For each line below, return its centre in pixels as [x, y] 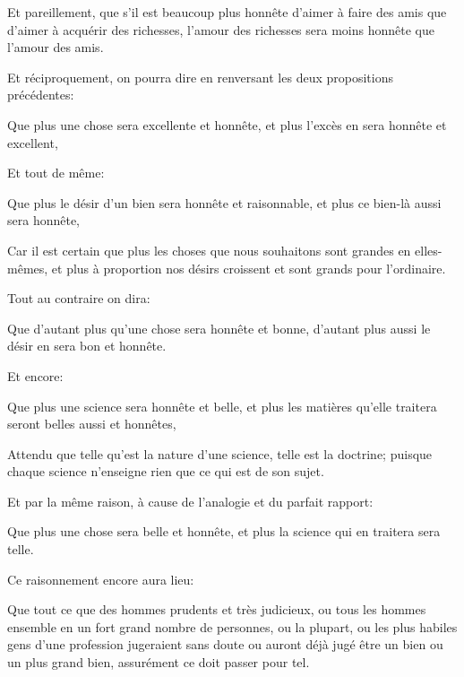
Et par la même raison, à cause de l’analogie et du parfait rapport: [190, 501]
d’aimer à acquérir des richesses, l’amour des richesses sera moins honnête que [221, 29]
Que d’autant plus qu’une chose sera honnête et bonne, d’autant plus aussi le [219, 328]
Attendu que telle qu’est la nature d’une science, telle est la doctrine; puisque [220, 453]
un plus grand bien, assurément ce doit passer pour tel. [159, 662]
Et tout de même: [56, 173]
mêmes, [28, 268]
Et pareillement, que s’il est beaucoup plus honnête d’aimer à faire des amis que [227, 12]
